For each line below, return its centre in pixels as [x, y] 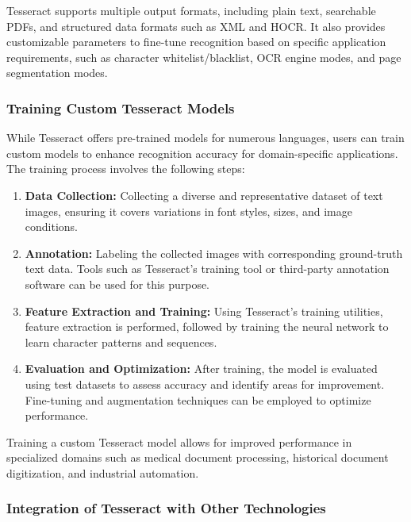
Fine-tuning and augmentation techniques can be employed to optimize [198, 399]
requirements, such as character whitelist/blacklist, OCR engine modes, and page [204, 57]
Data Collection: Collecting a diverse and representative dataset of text [204, 195]
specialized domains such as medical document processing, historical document [198, 457]
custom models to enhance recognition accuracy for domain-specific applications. [202, 153]
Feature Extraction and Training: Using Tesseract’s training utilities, [204, 311]
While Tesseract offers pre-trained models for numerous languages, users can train [205, 138]
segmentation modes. [57, 73]
